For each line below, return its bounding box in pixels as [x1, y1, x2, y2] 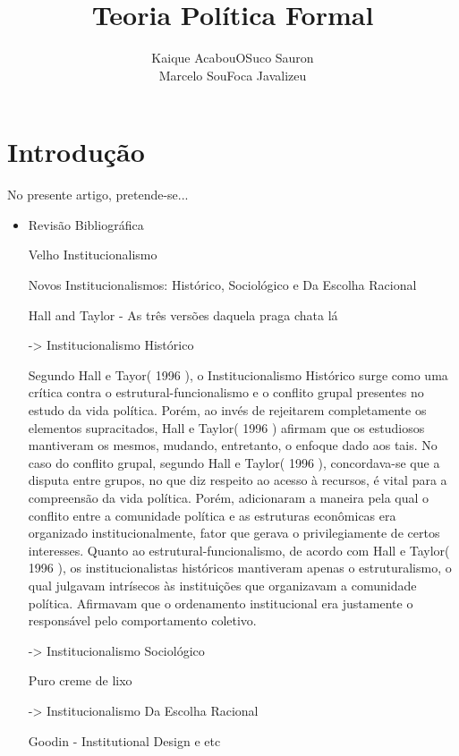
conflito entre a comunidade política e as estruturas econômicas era [28, 505, 396, 524]
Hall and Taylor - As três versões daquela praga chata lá [28, 305, 338, 324]
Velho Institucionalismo [28, 245, 157, 264]
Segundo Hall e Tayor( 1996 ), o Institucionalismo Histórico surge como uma [28, 365, 448, 384]
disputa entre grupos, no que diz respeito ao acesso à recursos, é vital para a [28, 471, 447, 489]
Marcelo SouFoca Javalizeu [158, 65, 307, 84]
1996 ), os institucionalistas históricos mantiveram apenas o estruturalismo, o [28, 558, 452, 577]
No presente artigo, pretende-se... [7, 185, 189, 204]
